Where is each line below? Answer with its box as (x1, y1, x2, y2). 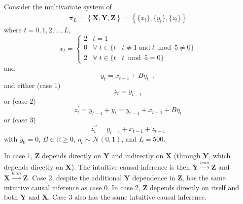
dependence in (132, 173, 175, 183)
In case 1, (4, 150, 33, 161)
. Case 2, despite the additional (28, 173, 122, 183)
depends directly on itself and (149, 182, 240, 192)
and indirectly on (111, 150, 164, 161)
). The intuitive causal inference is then (71, 161, 190, 172)
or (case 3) (4, 115, 36, 125)
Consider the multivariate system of (4, 1, 112, 11)
